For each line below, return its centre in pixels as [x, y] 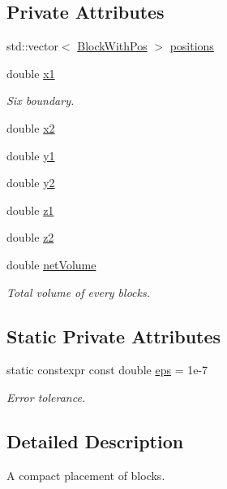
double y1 [31, 155]
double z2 [30, 237]
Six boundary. [41, 100]
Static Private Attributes [114, 336]
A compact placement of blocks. [86, 475]
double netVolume [51, 264]
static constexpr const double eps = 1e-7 [107, 370]
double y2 [31, 183]
